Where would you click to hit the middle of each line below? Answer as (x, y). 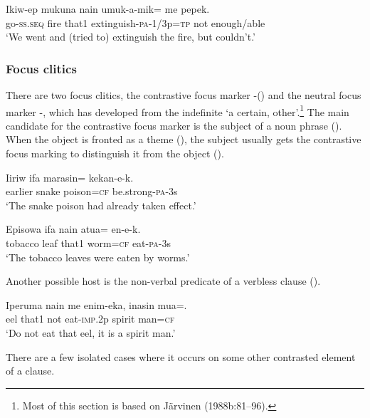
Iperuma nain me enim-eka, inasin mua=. (96, 304)
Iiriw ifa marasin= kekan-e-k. (70, 177)
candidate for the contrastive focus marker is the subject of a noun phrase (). (174, 125)
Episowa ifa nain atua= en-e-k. (73, 229)
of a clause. (30, 371)
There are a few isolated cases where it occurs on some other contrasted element (181, 356)
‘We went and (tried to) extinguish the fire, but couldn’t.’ (131, 37)
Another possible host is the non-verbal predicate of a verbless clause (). (163, 281)
